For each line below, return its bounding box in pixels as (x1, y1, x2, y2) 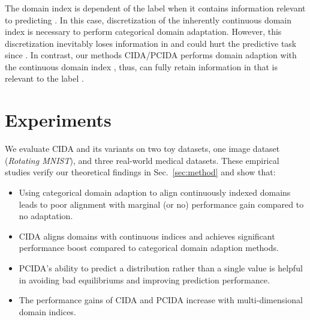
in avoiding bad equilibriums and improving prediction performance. (19, 273, 270, 286)
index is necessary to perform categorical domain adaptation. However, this (5, 25, 282, 38)
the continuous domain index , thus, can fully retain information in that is (5, 60, 278, 73)
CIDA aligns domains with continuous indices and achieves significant (19, 229, 275, 242)
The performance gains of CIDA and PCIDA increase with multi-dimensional (19, 294, 303, 306)
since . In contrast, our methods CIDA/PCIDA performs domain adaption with (5, 49, 297, 61)
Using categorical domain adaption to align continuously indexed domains (19, 186, 291, 198)
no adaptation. (19, 210, 73, 222)
